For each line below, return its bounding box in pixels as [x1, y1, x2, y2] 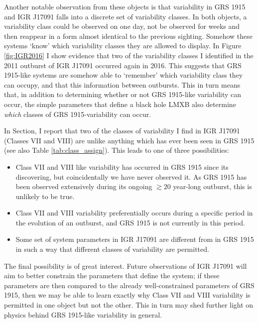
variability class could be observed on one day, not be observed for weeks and [4, 21, 240, 31]
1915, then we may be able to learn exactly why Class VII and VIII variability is [4, 290, 251, 300]
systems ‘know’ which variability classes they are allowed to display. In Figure [4, 40, 242, 51]
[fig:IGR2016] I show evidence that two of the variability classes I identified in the [4, 50, 254, 60]
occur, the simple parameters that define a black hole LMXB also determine [4, 99, 236, 109]
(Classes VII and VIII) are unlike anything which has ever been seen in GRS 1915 [4, 135, 255, 145]
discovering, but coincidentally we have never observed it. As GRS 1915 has [15, 171, 247, 182]
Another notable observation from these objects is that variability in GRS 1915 [4, 1, 246, 11]
